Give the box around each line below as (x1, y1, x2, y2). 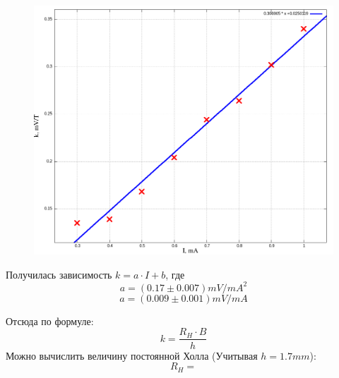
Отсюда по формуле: (6, 313, 94, 328)
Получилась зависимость (6, 267, 112, 281)
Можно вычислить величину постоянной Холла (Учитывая (6, 348, 258, 362)
